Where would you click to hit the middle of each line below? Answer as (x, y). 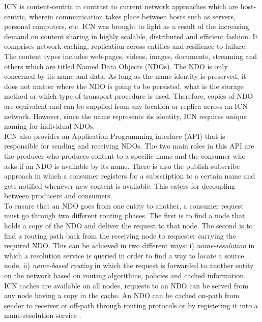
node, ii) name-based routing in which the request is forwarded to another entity (129, 265)
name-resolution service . (43, 315)
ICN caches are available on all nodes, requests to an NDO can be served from (126, 285)
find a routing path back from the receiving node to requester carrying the (120, 235)
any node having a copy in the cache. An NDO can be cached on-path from (122, 295)
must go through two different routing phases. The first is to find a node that (125, 215)
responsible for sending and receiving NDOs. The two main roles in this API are (129, 146)
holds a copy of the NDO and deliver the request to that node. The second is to (128, 226)
